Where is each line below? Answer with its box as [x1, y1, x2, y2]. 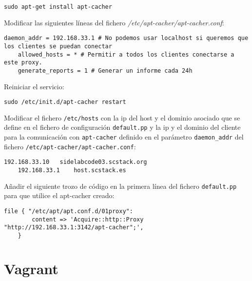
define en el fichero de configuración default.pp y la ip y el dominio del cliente [4, 122, 241, 132]
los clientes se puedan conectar [4, 42, 112, 50]
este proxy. [4, 59, 42, 66]
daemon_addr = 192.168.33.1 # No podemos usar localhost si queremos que [4, 35, 249, 42]
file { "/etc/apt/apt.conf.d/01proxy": [4, 207, 133, 215]
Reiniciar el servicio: [4, 81, 64, 91]
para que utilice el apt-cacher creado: [4, 190, 115, 201]
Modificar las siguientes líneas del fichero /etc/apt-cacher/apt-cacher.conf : [4, 17, 224, 27]
